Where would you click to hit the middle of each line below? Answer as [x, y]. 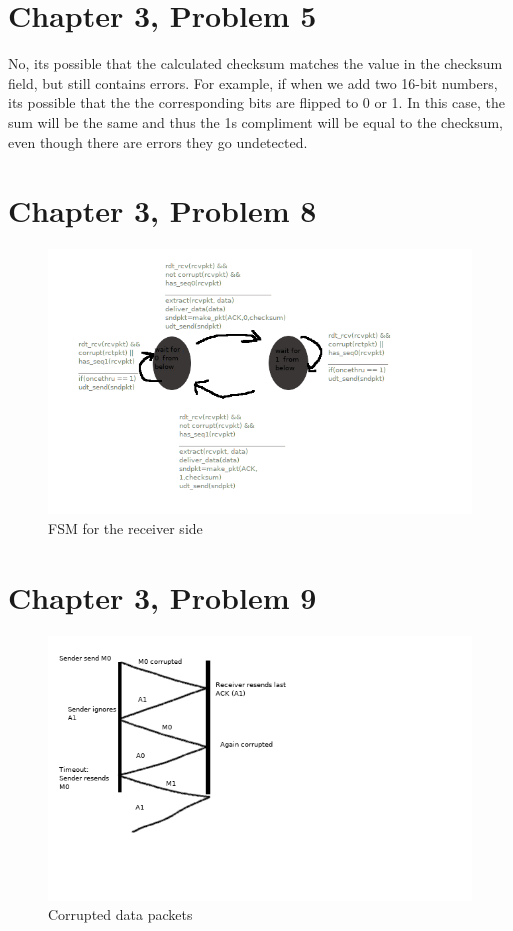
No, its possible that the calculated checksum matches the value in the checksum [255, 63]
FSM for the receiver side [125, 527]
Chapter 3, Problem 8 [162, 210]
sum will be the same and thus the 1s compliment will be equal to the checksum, [255, 121]
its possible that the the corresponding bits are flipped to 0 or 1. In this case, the [256, 102]
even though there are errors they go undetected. [158, 141]
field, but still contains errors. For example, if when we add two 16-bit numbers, [253, 82]
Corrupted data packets [120, 914]
